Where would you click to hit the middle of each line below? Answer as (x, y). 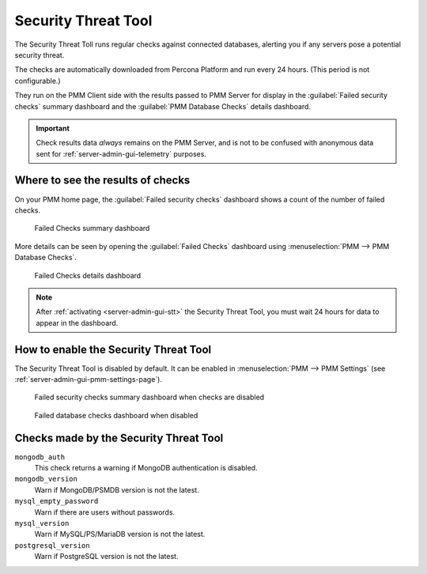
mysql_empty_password (57, 501)
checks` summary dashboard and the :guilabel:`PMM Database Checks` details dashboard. (163, 106)
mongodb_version (46, 479)
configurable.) (38, 81)
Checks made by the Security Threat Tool (119, 438)
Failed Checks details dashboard (88, 275)
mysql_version (42, 523)
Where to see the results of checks (102, 181)
